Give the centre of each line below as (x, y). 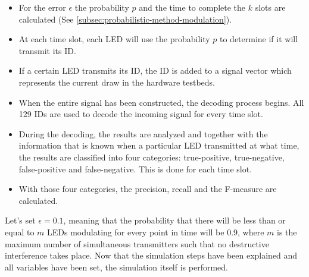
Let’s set (20, 220)
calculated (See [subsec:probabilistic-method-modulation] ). (125, 19)
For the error (42, 7)
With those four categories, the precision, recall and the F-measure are (148, 189)
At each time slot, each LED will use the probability (114, 39)
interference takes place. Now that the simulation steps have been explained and (151, 255)
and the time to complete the (192, 7)
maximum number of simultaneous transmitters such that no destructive (137, 243)
